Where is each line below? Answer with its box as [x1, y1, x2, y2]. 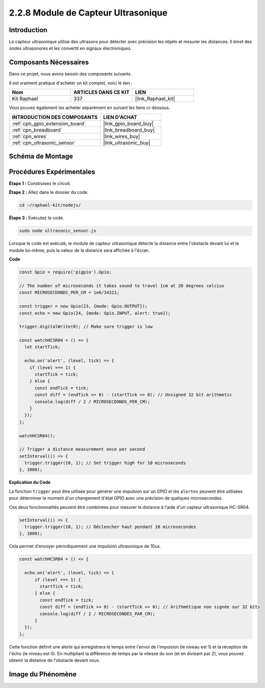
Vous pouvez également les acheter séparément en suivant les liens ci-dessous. [9, 105, 170, 111]
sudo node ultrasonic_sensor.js [19, 228, 97, 234]
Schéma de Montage [9, 152, 73, 160]
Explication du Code [9, 480, 51, 485]
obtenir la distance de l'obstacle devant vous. [9, 657, 100, 663]
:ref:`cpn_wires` [12, 133, 48, 140]
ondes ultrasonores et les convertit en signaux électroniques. [9, 45, 132, 51]
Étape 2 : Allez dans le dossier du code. [9, 189, 89, 195]
